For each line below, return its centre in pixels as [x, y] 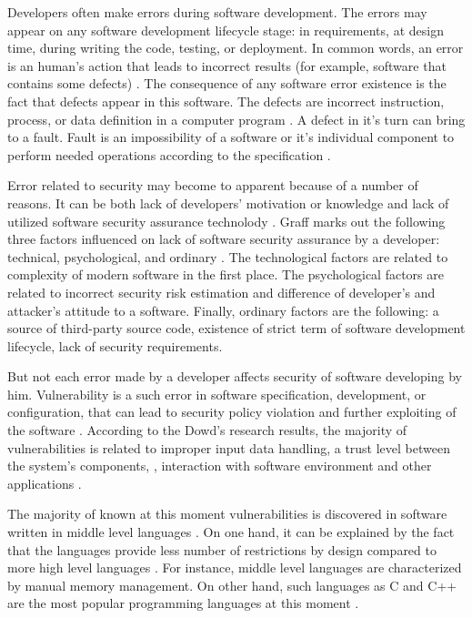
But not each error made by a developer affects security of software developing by [235, 376]
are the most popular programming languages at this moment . [183, 603]
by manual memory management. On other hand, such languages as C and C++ [232, 585]
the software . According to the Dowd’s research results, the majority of [207, 430]
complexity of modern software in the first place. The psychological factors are [226, 274]
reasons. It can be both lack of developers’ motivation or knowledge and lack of [228, 203]
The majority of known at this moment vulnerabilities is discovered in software [227, 514]
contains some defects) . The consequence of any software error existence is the [227, 83]
